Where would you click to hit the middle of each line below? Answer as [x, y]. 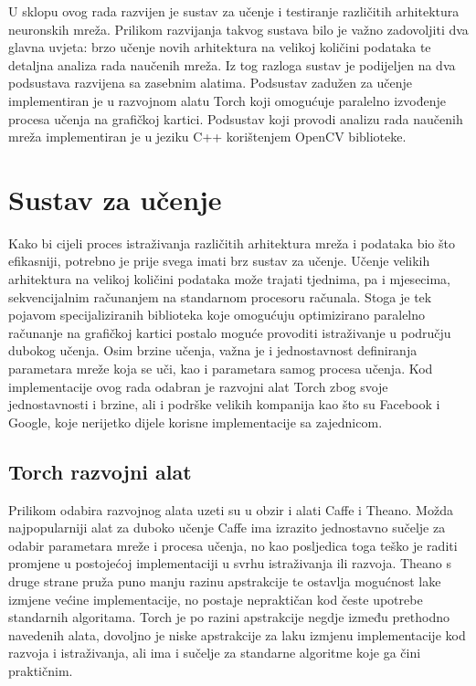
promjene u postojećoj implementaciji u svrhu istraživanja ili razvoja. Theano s [230, 563]
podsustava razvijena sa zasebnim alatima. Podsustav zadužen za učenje [211, 83]
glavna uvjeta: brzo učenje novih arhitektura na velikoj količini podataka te [220, 47]
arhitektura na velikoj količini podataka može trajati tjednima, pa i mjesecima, [230, 279]
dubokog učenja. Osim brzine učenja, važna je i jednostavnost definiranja [213, 350]
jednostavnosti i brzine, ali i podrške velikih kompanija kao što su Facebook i [224, 404]
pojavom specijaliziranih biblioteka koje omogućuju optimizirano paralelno [217, 315]
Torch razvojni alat [100, 471]
